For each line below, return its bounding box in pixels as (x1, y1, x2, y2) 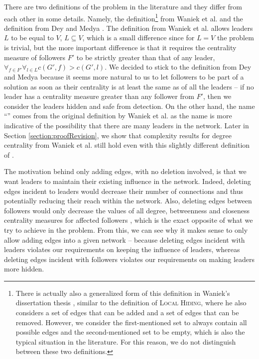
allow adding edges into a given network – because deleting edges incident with (4, 234, 245, 245)
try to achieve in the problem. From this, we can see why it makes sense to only (4, 224, 248, 235)
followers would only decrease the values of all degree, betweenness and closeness (4, 205, 250, 215)
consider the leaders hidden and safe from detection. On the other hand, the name (4, 100, 255, 111)
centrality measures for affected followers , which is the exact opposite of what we (4, 215, 253, 225)
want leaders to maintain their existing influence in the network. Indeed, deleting (4, 176, 251, 186)
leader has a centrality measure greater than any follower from (4, 91, 194, 101)
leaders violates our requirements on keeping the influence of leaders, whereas (4, 244, 240, 255)
